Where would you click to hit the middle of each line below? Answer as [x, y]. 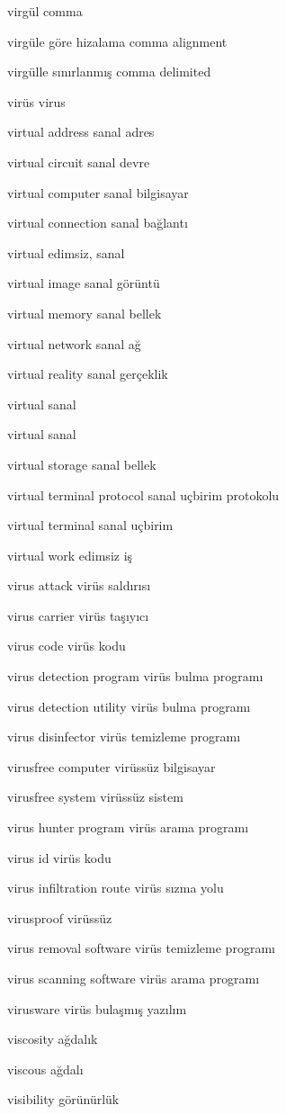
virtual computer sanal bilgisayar [98, 192]
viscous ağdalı [45, 1069]
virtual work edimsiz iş [70, 555]
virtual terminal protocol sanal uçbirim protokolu [143, 494]
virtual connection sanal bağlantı [98, 223]
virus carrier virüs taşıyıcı [78, 615]
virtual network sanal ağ [74, 343]
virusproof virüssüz [60, 917]
